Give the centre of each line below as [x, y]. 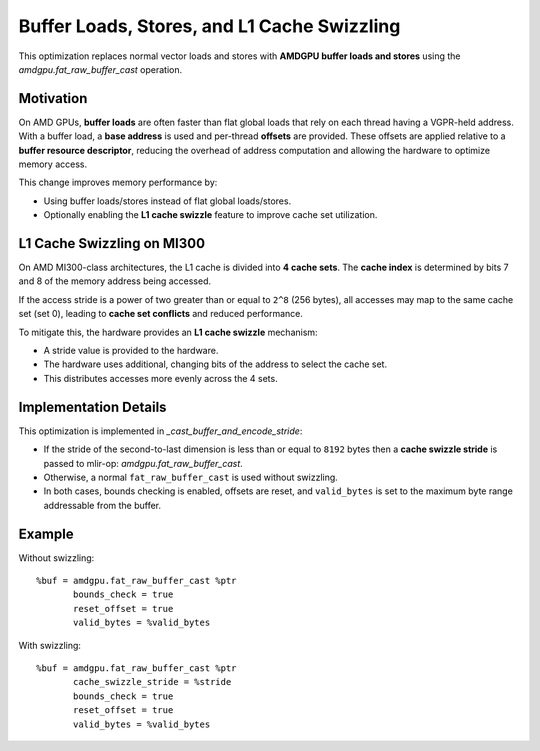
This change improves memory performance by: [118, 182]
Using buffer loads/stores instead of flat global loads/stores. [167, 201]
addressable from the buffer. [102, 505]
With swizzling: [50, 645]
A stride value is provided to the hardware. [131, 351]
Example [46, 533]
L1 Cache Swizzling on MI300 [111, 243]
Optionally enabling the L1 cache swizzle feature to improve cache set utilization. [210, 215]
